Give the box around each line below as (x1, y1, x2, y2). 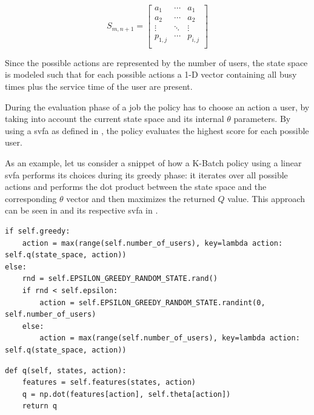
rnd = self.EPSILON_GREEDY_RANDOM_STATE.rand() (22, 274, 218, 283)
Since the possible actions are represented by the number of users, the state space (5, 56, 308, 69)
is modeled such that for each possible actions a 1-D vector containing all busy (5, 68, 297, 81)
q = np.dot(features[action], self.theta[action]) (22, 390, 231, 399)
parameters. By (233, 112, 291, 125)
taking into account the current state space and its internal (5, 112, 224, 125)
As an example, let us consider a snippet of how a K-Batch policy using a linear (5, 157, 302, 169)
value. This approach (227, 192, 305, 204)
